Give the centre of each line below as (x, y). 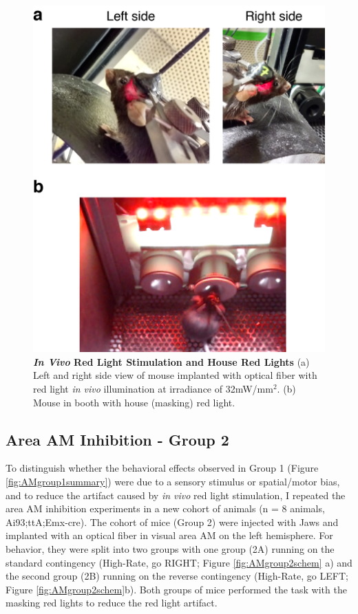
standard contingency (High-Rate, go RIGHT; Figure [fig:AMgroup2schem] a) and (179, 562)
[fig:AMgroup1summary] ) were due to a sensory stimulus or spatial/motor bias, (173, 482)
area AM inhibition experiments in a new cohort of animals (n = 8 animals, (165, 508)
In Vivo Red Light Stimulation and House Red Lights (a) (171, 361)
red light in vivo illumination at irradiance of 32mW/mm (153, 389)
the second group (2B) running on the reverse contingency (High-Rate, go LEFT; (177, 576)
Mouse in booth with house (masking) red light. (134, 402)
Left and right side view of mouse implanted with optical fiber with (175, 375)
